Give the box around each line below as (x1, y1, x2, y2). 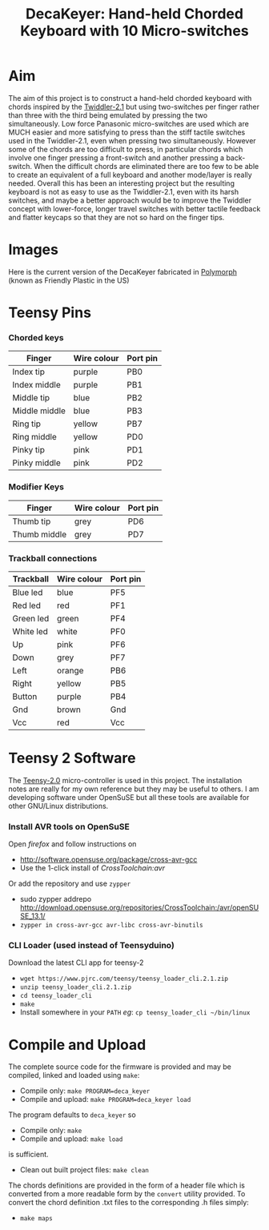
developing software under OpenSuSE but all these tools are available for (8, 792, 250, 802)
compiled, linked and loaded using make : (8, 1071, 140, 1080)
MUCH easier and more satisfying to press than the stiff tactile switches (8, 127, 246, 137)
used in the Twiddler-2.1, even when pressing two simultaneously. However (8, 135, 256, 145)
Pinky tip (12, 444, 46, 456)
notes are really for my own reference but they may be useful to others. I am (8, 784, 259, 794)
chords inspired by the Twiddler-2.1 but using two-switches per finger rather (8, 102, 260, 111)
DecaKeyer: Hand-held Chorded (25, 5, 244, 23)
